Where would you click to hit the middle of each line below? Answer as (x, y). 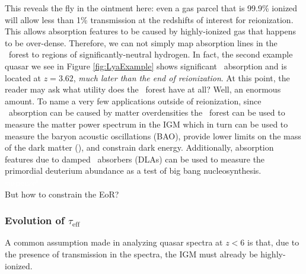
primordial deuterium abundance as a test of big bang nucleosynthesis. (133, 171)
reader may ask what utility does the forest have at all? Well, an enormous (143, 89)
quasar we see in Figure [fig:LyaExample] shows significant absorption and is (146, 66)
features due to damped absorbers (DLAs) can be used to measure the (135, 159)
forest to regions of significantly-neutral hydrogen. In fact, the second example (151, 54)
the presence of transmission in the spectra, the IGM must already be (131, 254)
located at (23, 77)
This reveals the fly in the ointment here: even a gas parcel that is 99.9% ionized (151, 8)
